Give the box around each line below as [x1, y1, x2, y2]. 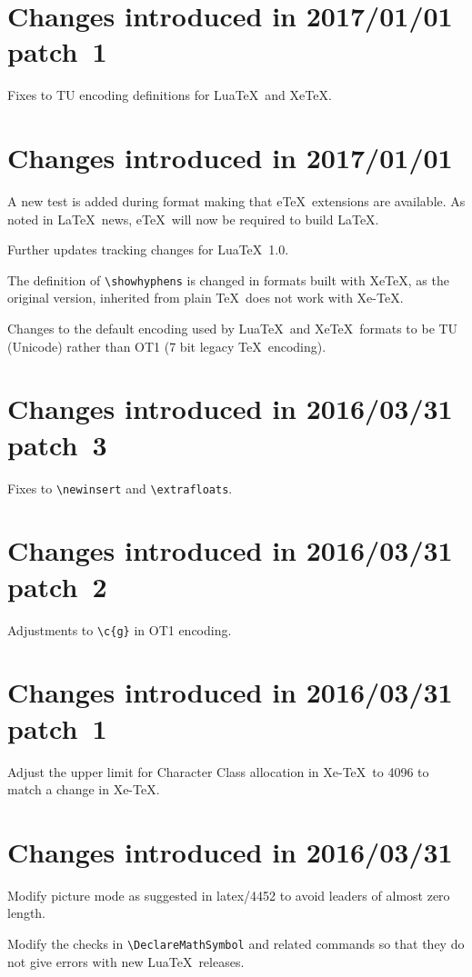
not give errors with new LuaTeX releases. [7, 952, 245, 971]
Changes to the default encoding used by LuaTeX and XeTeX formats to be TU [7, 319, 458, 338]
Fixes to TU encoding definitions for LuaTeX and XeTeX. [7, 85, 332, 105]
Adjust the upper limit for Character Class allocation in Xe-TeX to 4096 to [7, 762, 429, 781]
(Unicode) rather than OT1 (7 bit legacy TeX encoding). [7, 336, 326, 355]
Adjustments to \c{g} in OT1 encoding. [7, 620, 232, 639]
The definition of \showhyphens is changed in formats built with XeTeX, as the [7, 270, 449, 289]
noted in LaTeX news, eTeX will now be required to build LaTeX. [7, 209, 379, 228]
